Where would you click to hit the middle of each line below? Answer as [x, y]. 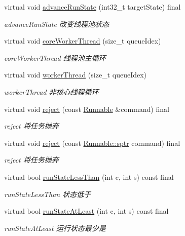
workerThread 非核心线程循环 [51, 91]
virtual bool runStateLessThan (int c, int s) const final [89, 176]
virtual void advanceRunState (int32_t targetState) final [92, 7]
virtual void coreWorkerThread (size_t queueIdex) [83, 41]
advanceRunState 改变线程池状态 [57, 24]
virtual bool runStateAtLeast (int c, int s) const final [86, 211]
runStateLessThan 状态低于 [48, 194]
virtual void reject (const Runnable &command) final [87, 109]
